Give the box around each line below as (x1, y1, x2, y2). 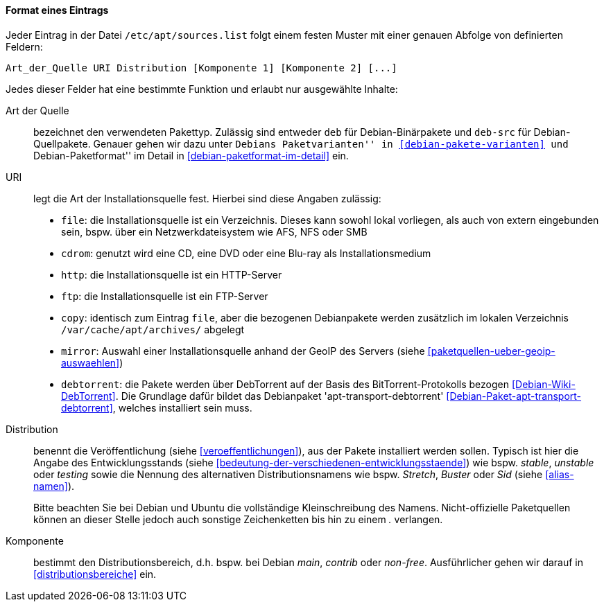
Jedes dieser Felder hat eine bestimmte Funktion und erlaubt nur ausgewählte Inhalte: (6, 82, 398, 95)
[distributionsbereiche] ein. (33, 568, 157, 580)
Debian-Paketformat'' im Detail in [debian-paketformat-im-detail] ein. (33, 149, 349, 161)
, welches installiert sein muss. (112, 401, 252, 414)
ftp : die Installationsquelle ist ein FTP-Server (61, 290, 268, 302)
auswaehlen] (61, 356, 120, 369)
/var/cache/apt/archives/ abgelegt (61, 323, 245, 335)
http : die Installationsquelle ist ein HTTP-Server (61, 268, 282, 281)
